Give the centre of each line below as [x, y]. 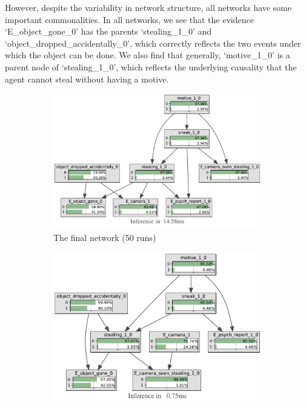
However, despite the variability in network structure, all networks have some [148, 7]
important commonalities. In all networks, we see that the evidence [129, 19]
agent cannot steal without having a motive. [87, 79]
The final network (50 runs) [105, 238]
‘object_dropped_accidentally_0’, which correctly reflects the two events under [153, 43]
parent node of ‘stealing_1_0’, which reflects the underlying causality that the [151, 66]
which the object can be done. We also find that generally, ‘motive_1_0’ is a [148, 55]
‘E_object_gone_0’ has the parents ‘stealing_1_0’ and [108, 31]
